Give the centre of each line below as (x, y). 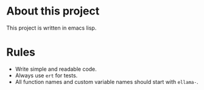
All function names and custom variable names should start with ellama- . (107, 82)
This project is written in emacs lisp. (51, 28)
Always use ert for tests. (46, 75)
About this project (53, 11)
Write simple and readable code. (56, 69)
